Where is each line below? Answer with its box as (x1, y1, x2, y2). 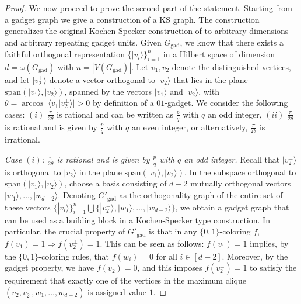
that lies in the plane (173, 74, 248, 86)
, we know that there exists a (180, 36, 283, 48)
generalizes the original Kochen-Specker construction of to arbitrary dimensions (5, 25, 289, 37)
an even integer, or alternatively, (131, 120, 248, 133)
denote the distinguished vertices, (171, 61, 291, 73)
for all (156, 250, 177, 262)
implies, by (250, 237, 289, 249)
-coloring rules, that (38, 250, 110, 262)
